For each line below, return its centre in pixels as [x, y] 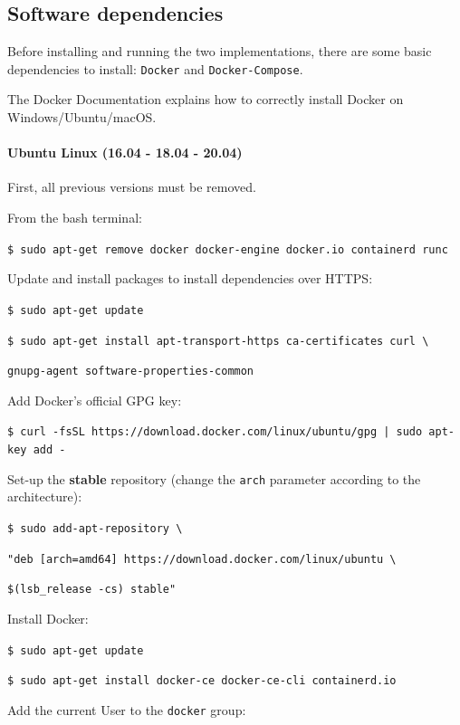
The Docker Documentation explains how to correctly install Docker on [206, 99]
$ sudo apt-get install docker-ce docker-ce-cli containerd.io [202, 681]
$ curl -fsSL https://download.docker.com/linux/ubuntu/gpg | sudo [215, 432]
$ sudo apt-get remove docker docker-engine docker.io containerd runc [228, 249]
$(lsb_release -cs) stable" [92, 590]
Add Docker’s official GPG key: [95, 400]
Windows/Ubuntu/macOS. [82, 117]
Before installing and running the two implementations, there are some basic [220, 51]
